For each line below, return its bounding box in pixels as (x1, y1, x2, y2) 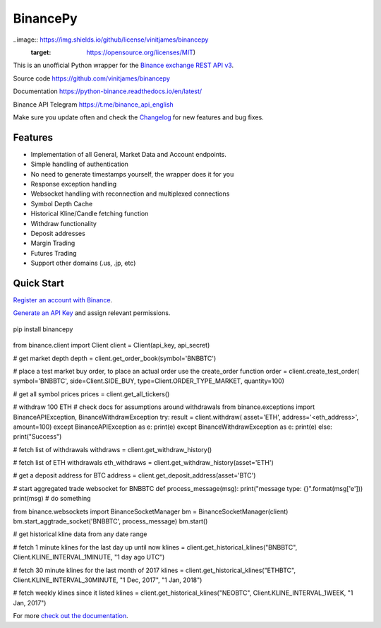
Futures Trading (30, 249, 77, 257)
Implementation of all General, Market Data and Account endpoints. (30, 150, 227, 158)
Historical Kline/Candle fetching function (30, 209, 149, 218)
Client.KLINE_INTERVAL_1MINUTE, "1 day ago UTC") (13, 553, 165, 562)
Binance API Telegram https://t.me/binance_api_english (13, 100, 174, 109)
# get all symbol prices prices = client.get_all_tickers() (13, 389, 170, 398)
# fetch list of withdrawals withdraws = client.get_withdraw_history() (13, 445, 212, 454)
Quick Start (13, 277, 64, 289)
